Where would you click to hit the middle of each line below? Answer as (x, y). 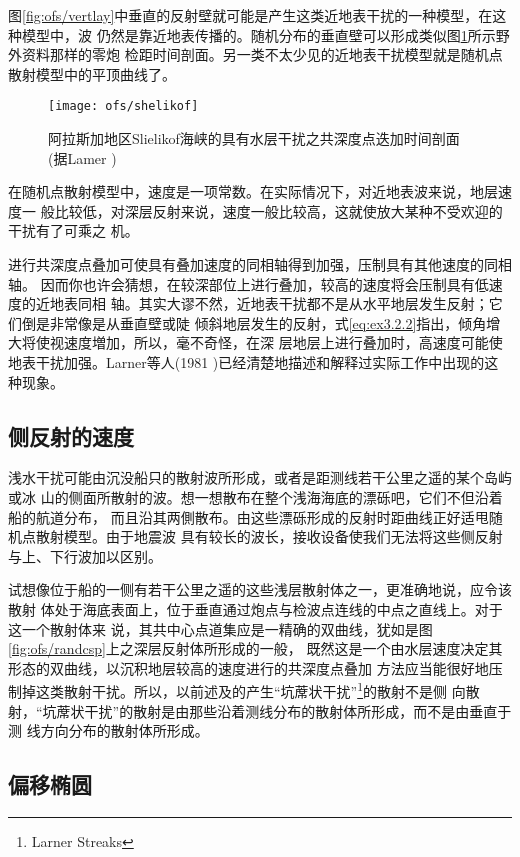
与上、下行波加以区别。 (85, 555)
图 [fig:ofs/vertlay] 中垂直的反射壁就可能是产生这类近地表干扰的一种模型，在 (250, 15)
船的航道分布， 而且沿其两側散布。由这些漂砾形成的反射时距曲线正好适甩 (248, 516)
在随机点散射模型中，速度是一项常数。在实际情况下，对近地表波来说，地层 (253, 191)
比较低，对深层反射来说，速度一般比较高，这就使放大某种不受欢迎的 (278, 210)
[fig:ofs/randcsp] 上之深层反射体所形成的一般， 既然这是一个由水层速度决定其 (255, 648)
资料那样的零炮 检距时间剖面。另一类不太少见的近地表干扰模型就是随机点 (262, 54)
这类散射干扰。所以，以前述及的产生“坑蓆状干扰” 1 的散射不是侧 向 (250, 689)
